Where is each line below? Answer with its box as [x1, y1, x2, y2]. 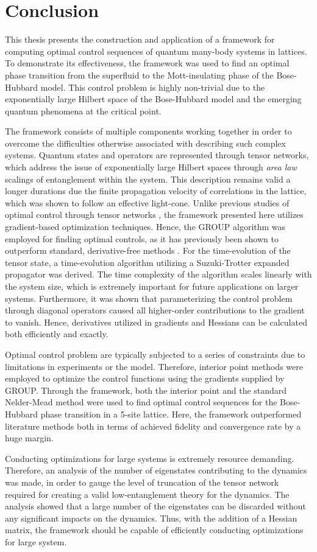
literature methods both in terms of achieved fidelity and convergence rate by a [5, 419, 301, 432]
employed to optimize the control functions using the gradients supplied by [5, 372, 285, 385]
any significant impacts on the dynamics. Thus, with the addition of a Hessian [5, 511, 297, 524]
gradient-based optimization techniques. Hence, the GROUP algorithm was [5, 220, 286, 233]
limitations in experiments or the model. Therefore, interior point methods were [5, 360, 303, 372]
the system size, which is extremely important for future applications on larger [5, 280, 299, 292]
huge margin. [5, 431, 54, 444]
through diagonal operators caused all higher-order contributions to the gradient [5, 304, 305, 316]
